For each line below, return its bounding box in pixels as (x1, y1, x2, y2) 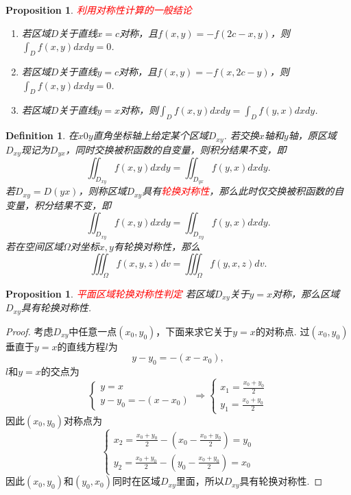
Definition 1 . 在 (5, 128, 78, 143)
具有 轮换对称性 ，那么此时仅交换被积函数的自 (142, 184, 344, 198)
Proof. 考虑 (5, 324, 53, 338)
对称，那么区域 (272, 286, 340, 300)
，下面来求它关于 (156, 324, 233, 338)
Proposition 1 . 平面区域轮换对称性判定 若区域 (5, 286, 215, 300)
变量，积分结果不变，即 (5, 197, 111, 212)
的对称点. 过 (255, 324, 310, 338)
